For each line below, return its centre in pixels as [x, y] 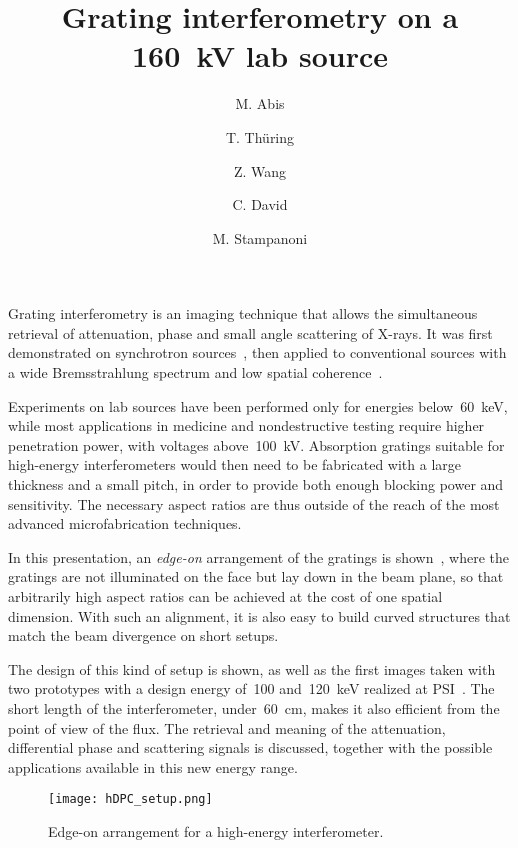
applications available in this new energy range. [153, 766]
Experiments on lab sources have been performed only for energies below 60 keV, [258, 405]
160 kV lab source [259, 55]
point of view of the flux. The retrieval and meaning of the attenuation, [227, 727]
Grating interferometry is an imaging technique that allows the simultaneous [243, 313]
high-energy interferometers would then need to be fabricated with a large [234, 464]
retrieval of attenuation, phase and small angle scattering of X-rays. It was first [250, 332]
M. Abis [260, 103]
